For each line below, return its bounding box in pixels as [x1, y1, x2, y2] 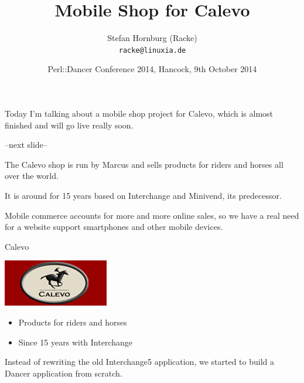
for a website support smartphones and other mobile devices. [5, 221, 223, 233]
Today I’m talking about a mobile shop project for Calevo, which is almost [5, 107, 274, 119]
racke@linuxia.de [118, 46, 186, 55]
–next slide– [5, 138, 47, 151]
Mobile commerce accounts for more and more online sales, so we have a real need [5, 209, 299, 221]
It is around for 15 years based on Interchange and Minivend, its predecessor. [5, 189, 282, 201]
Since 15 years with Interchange [18, 335, 132, 348]
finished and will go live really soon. [5, 118, 134, 131]
